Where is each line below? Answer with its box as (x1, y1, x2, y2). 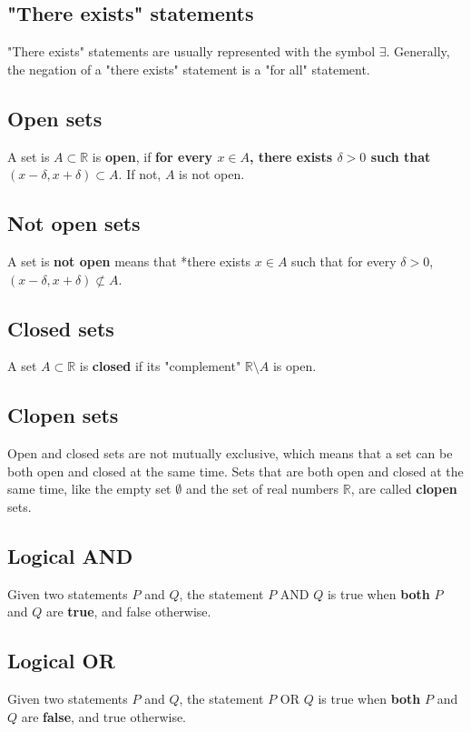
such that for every (291, 251, 397, 270)
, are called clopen (350, 479, 457, 498)
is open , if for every (92, 146, 213, 165)
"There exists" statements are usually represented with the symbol (7, 42, 376, 61)
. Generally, (386, 42, 450, 61)
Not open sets (7, 209, 141, 237)
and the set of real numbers (185, 479, 339, 498)
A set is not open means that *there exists (7, 251, 251, 270)
